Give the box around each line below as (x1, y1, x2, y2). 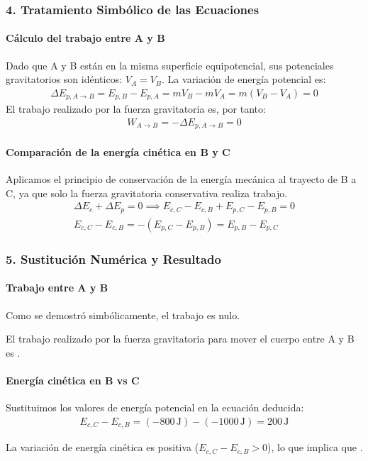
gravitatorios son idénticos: (6, 72, 123, 87)
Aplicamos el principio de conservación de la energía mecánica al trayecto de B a (6, 172, 357, 187)
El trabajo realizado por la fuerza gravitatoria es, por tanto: (6, 101, 266, 116)
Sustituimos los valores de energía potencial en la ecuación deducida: (6, 400, 304, 415)
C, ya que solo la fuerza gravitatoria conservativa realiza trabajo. (6, 185, 288, 200)
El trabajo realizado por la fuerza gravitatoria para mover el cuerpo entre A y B (6, 331, 355, 346)
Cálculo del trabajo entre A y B (6, 30, 165, 45)
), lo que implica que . (267, 440, 363, 455)
